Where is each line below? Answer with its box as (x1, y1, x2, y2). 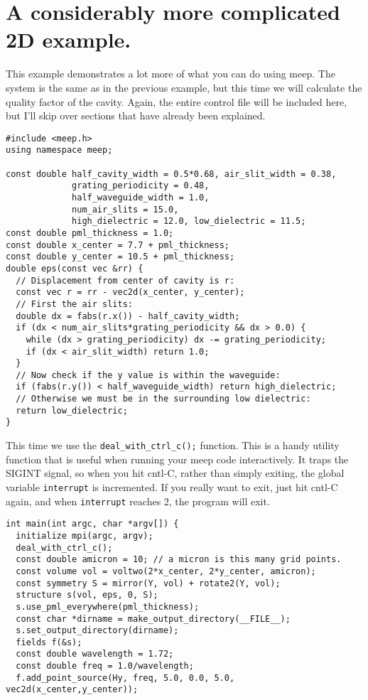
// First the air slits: (16, 298, 133, 309)
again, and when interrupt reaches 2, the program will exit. (6, 493, 270, 508)
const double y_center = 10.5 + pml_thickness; (6, 252, 235, 262)
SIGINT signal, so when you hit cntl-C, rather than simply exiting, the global (6, 465, 345, 480)
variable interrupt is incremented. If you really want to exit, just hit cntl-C (6, 479, 338, 494)
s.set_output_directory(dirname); (16, 625, 179, 636)
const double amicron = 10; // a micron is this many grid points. (16, 554, 342, 565)
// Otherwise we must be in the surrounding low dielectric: (16, 394, 311, 404)
